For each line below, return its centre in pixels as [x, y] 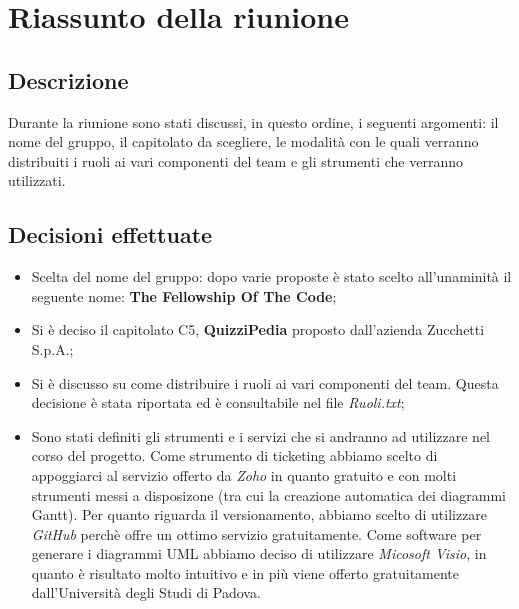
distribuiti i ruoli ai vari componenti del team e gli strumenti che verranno [236, 160]
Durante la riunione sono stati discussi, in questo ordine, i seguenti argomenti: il [253, 121]
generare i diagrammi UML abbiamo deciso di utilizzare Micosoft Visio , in [259, 553]
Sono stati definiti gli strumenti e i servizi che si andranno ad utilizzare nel [260, 435]
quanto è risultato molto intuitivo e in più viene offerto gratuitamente [245, 572]
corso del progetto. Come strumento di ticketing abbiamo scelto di [234, 455]
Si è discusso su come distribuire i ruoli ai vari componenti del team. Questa [265, 382]
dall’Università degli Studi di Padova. [146, 592]
